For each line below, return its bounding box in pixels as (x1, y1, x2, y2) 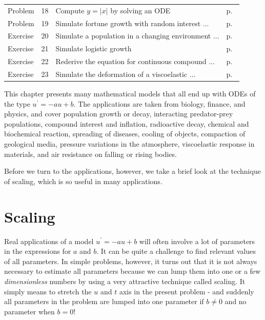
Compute (55, 5, 85, 15)
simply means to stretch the (4, 286, 92, 296)
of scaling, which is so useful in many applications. (4, 175, 162, 186)
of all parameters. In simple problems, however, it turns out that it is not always (4, 255, 257, 266)
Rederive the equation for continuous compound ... (55, 56, 215, 67)
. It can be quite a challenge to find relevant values (96, 246, 256, 256)
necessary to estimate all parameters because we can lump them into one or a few (4, 266, 261, 276)
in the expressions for (4, 246, 71, 256)
